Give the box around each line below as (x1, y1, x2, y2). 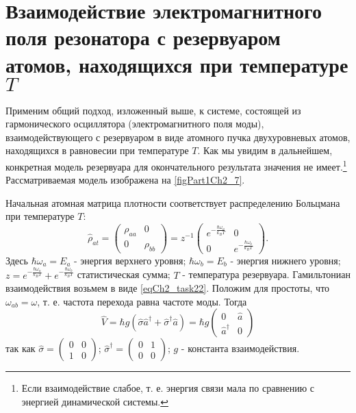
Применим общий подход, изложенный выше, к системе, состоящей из (5, 103, 301, 117)
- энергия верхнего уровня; (74, 253, 186, 267)
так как (5, 341, 36, 355)
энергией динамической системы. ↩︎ (21, 394, 168, 408)
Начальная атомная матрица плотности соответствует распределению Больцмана (5, 195, 340, 210)
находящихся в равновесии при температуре (5, 143, 189, 158)
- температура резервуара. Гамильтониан (182, 267, 351, 281)
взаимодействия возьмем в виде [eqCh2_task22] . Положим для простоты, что (5, 281, 330, 295)
